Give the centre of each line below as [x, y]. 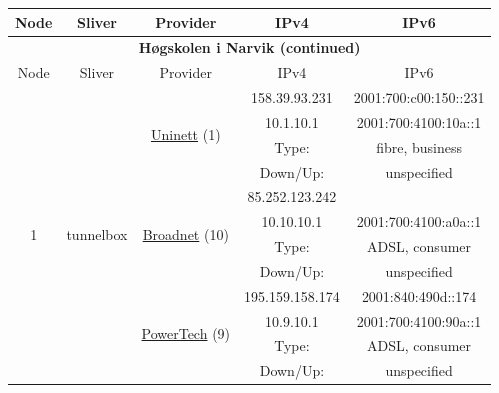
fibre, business [419, 146]
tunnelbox [97, 233]
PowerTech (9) [186, 333]
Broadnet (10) [185, 233]
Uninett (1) [185, 134]
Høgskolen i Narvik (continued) [249, 47]
